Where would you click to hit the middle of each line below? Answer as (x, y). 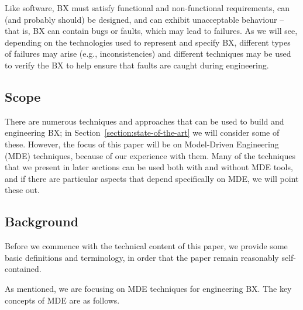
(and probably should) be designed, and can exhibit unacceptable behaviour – (144, 19)
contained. (23, 269)
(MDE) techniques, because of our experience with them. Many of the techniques (150, 155)
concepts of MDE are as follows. (62, 300)
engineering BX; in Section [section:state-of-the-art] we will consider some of (142, 132)
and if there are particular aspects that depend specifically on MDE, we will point (152, 178)
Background (42, 221)
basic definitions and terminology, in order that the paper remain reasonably (142, 257)
